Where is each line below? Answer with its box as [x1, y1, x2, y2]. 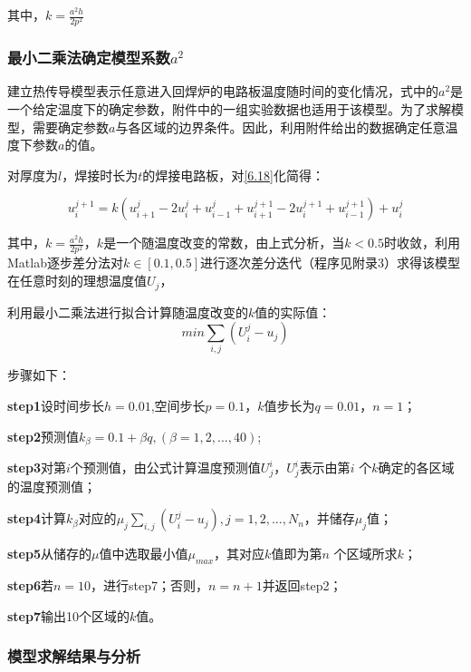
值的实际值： [255, 302, 332, 321]
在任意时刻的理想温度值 [7, 271, 147, 290]
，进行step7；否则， [91, 576, 209, 595]
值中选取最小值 [99, 544, 188, 563]
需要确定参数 [32, 117, 109, 136]
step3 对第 [7, 458, 66, 477]
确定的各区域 [378, 458, 455, 477]
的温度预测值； [7, 476, 96, 495]
